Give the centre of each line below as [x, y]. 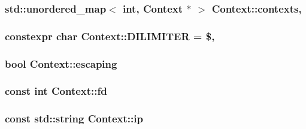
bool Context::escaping [61, 63]
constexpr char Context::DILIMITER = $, [110, 36]
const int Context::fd [56, 91]
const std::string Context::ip [74, 118]
